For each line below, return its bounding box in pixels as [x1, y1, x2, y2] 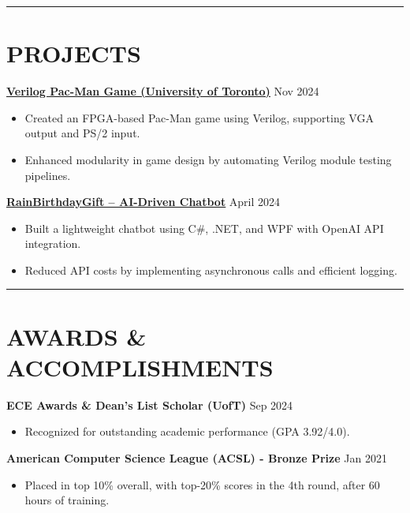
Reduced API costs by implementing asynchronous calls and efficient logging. [24, 261, 397, 278]
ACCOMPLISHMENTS [6, 350, 274, 383]
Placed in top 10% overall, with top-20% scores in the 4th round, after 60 [24, 476, 380, 492]
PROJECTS [6, 37, 141, 69]
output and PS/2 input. [24, 125, 140, 141]
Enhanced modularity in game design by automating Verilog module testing [24, 151, 392, 167]
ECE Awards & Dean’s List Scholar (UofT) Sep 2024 [6, 396, 293, 413]
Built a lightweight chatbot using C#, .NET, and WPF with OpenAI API [24, 219, 384, 236]
